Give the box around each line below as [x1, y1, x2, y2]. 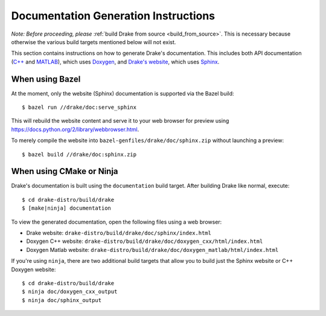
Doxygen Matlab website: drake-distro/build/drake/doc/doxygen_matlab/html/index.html [26, 246, 279, 253]
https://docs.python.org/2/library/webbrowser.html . [11, 126, 139, 133]
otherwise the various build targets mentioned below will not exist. [11, 38, 176, 45]
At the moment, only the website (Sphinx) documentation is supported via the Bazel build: [11, 89, 235, 97]
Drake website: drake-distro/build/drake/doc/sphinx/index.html [26, 230, 211, 237]
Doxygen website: [11, 266, 56, 273]
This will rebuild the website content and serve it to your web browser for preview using [11, 117, 229, 124]
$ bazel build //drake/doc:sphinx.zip [22, 151, 137, 158]
